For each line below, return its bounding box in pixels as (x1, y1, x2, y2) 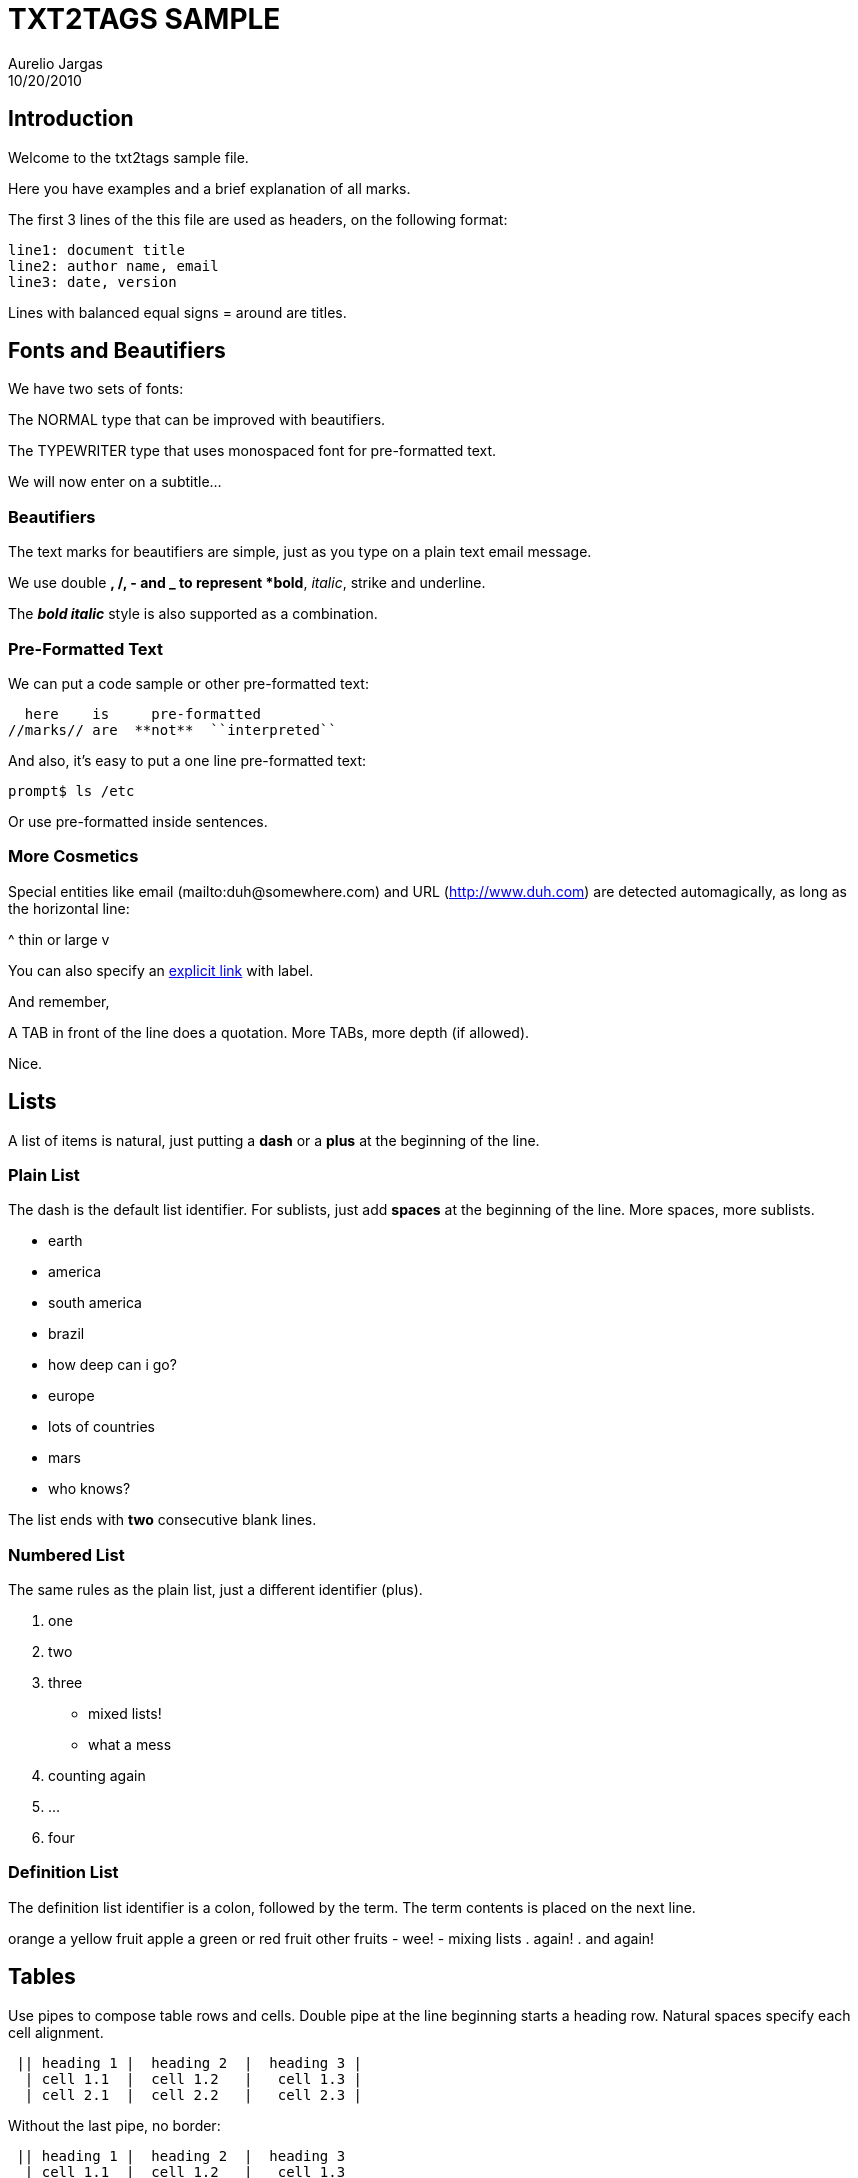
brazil (48, 1325, 85, 1343)
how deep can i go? (48, 1356, 177, 1374)
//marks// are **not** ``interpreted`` (8, 721, 337, 738)
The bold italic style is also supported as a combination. (8, 605, 378, 623)
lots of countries (48, 1418, 155, 1436)
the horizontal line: (8, 899, 130, 917)
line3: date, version (8, 273, 177, 290)
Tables (8, 1964, 76, 1990)
